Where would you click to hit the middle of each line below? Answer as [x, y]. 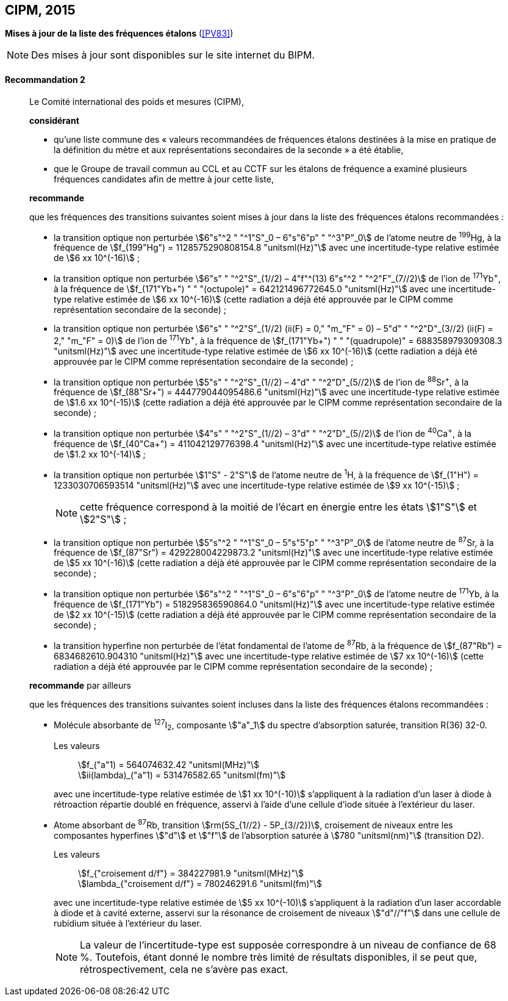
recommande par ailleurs [80, 685]
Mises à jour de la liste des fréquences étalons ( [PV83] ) [119, 34]
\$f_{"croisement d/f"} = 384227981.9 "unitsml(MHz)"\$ [191, 873]
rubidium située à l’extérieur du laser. [128, 923]
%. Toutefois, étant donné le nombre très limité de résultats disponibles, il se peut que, [279, 957]
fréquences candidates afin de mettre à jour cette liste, [164, 179]
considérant [54, 120]
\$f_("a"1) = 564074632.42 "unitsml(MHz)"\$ [169, 765]
